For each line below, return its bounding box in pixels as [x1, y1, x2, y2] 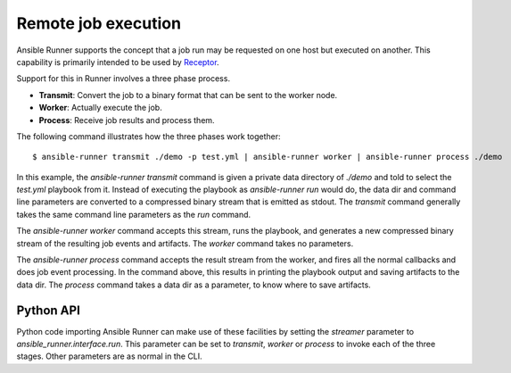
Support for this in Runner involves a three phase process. [16, 73, 231, 84]
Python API [16, 303, 80, 318]
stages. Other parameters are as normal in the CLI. [16, 351, 202, 361]
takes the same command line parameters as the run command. [16, 209, 251, 220]
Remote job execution [16, 13, 182, 33]
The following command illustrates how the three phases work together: [16, 130, 281, 142]
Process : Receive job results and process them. [38, 114, 215, 125]
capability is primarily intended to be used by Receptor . [16, 56, 219, 67]
